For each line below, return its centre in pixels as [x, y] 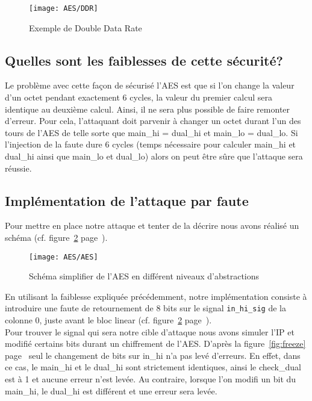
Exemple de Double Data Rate [86, 27]
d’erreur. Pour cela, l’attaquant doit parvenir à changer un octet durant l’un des [153, 121]
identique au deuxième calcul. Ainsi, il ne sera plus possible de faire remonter [148, 109]
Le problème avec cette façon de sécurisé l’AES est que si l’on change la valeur [150, 85]
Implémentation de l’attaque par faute [127, 200]
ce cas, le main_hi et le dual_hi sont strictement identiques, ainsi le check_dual [153, 367]
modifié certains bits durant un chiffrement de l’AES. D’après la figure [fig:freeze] [155, 343]
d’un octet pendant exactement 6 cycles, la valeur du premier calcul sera [139, 97]
